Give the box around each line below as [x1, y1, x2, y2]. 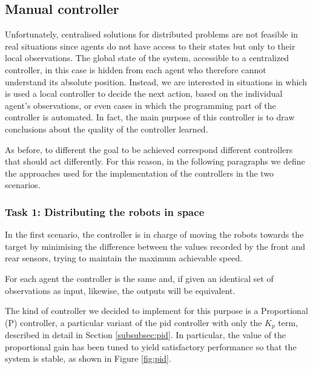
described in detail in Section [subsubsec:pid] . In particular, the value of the [5, 328, 286, 341]
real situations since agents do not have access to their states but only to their [5, 39, 295, 52]
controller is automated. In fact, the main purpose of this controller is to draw [5, 111, 295, 123]
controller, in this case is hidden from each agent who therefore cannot [5, 63, 266, 76]
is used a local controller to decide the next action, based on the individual [5, 87, 283, 100]
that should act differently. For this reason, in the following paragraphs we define [5, 155, 305, 168]
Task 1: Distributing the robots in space [5, 204, 205, 219]
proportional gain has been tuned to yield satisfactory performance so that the [5, 340, 297, 353]
